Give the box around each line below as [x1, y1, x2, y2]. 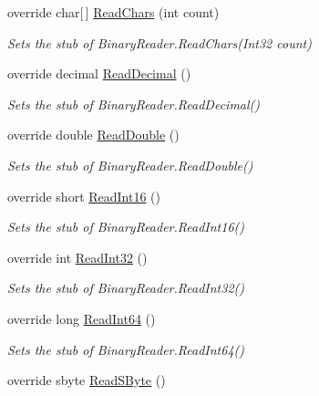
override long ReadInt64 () [7, 308, 156, 328]
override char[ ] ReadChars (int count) [7, 3, 220, 21]
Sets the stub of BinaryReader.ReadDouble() [7, 155, 253, 174]
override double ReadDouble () [7, 125, 180, 144]
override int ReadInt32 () [7, 247, 148, 266]
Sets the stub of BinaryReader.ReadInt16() [7, 217, 245, 236]
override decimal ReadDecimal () [7, 64, 191, 83]
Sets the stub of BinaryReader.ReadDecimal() [7, 94, 261, 113]
